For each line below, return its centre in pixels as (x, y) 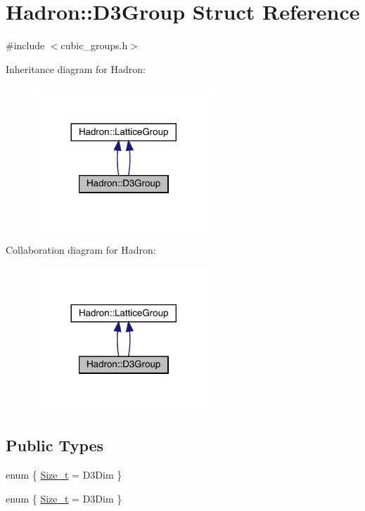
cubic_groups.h (94, 45)
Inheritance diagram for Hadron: (76, 69)
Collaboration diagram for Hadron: (81, 250)
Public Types (55, 445)
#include (25, 45)
